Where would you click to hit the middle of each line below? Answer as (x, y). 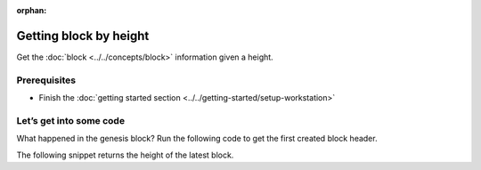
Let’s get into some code (70, 120)
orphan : (32, 10)
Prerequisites (46, 80)
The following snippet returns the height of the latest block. (125, 155)
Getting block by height (83, 36)
